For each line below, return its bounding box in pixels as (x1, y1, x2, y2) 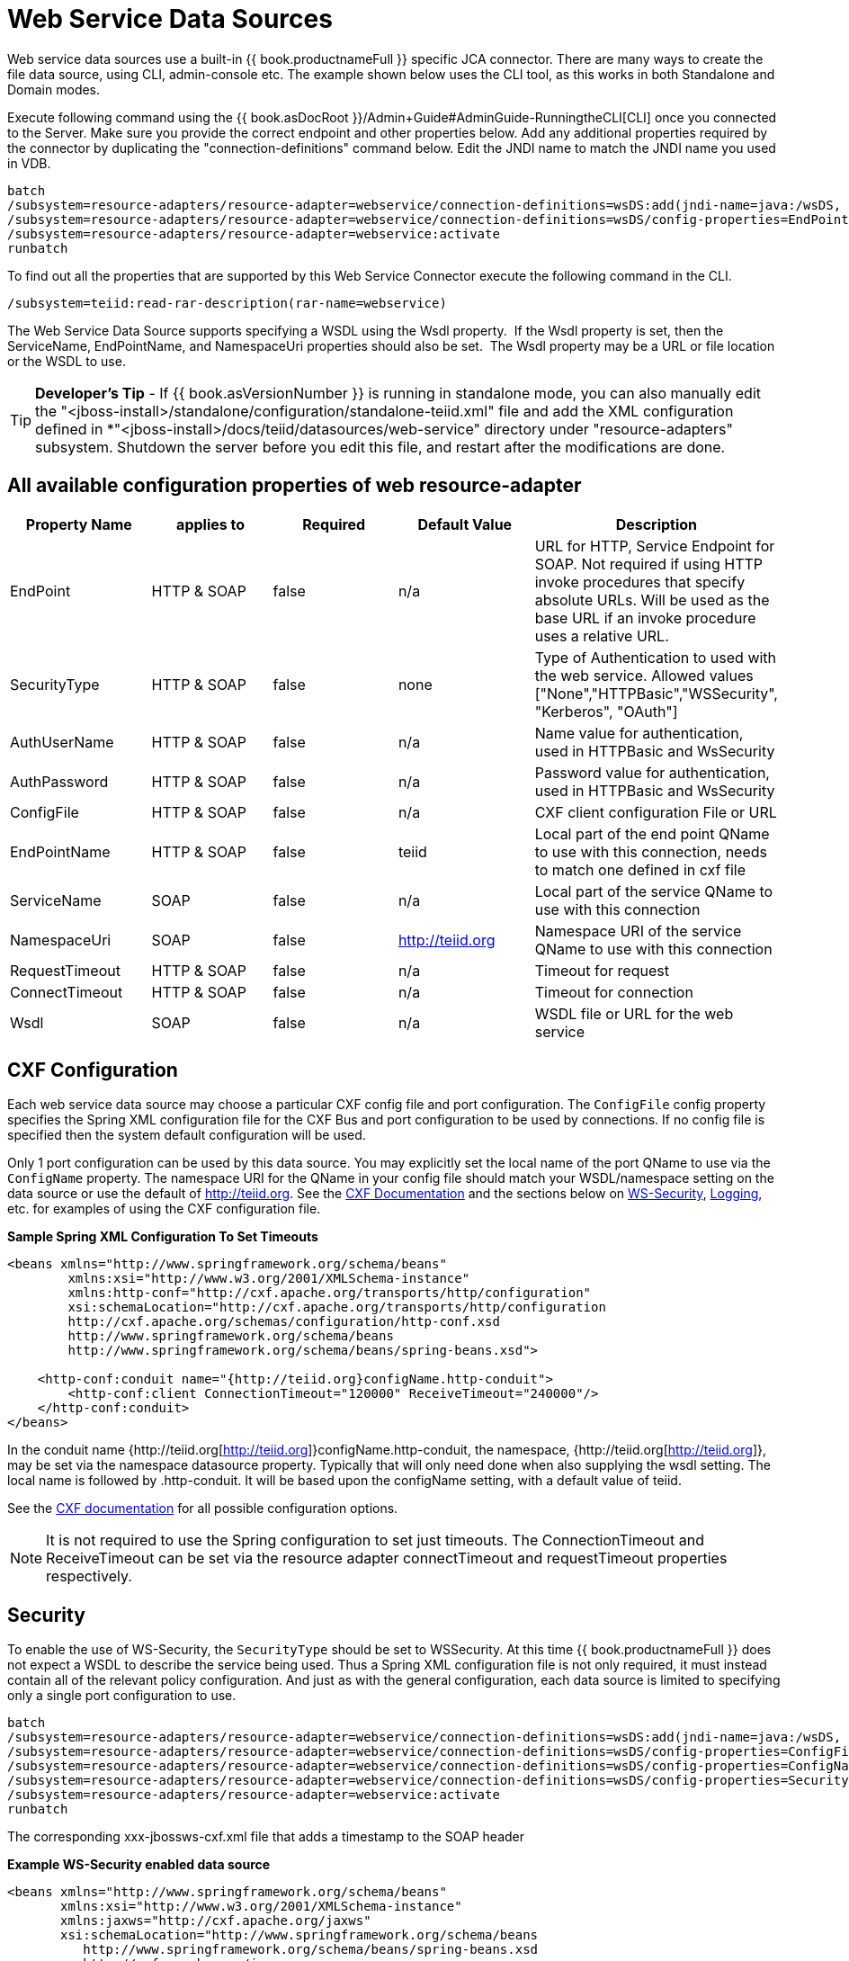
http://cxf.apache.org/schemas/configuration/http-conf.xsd (67, 1314, 500, 1330)
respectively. (46, 1567, 132, 1586)
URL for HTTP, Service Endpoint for (534, 536, 775, 555)
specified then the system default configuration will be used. (7, 1127, 366, 1143)
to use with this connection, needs (534, 842, 767, 861)
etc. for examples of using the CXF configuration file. (7, 1201, 321, 1217)
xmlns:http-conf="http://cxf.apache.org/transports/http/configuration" (67, 1285, 592, 1301)
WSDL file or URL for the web (534, 1004, 734, 1023)
